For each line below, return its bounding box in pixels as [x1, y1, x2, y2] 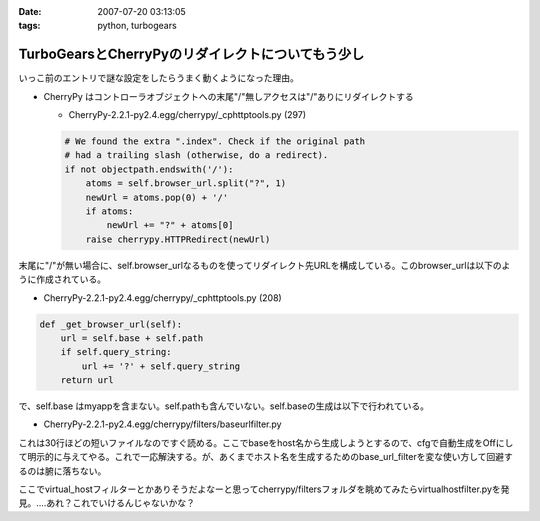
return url [60, 375, 114, 386]
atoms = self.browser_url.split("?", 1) [85, 178, 287, 189]
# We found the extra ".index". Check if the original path [64, 136, 366, 147]
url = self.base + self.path [60, 332, 204, 344]
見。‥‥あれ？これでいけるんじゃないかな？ [18, 497, 195, 509]
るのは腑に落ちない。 [18, 465, 107, 477]
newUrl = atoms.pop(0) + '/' [85, 191, 229, 203]
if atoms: [85, 206, 134, 217]
